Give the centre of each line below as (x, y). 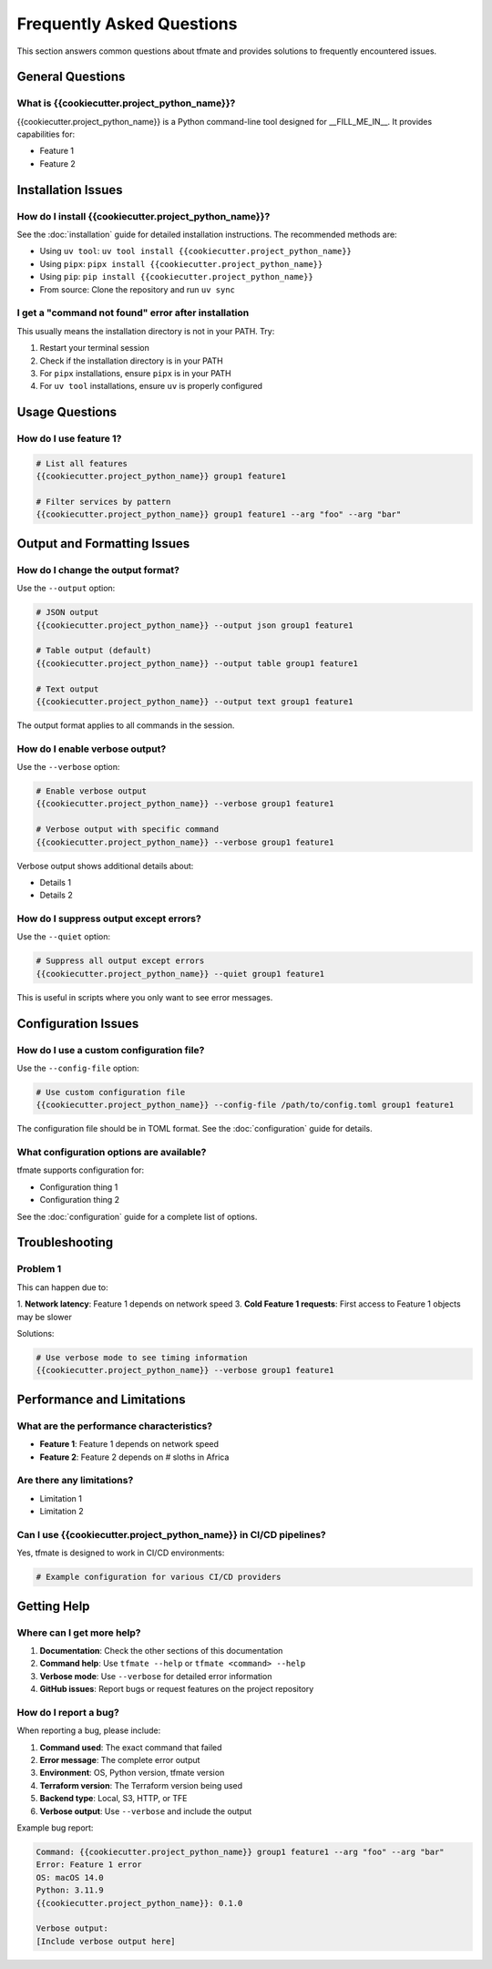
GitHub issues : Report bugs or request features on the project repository (177, 1689)
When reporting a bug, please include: (89, 1730)
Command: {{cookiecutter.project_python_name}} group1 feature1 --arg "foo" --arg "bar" (241, 1851)
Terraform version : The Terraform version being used (141, 1785)
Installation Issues (70, 190)
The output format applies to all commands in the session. (126, 725)
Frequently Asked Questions (127, 24)
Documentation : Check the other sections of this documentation (161, 1650)
